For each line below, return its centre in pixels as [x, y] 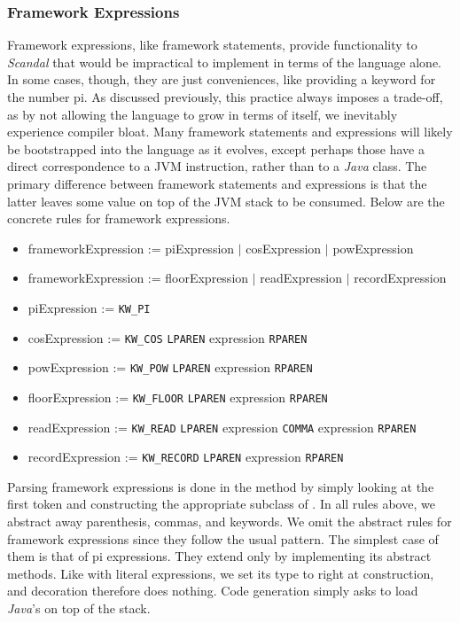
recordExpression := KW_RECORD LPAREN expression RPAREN [186, 457]
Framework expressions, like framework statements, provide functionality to [212, 45]
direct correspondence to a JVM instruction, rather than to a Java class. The [217, 166]
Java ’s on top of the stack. [79, 608]
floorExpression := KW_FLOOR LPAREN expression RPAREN [178, 397]
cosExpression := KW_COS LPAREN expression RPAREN [168, 337]
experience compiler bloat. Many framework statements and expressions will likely [230, 132]
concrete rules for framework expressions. [119, 218]
